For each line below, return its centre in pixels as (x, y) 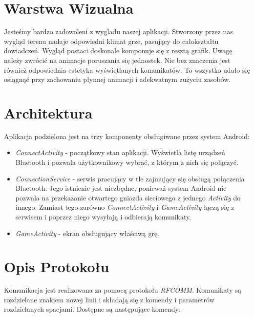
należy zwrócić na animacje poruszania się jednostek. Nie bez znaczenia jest (117, 60)
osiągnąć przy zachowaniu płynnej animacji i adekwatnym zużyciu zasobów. (117, 79)
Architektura (48, 112)
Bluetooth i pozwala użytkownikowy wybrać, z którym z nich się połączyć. (127, 162)
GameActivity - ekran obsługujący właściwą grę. (87, 233)
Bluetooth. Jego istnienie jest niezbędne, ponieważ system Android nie (121, 188)
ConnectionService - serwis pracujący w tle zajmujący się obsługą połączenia (130, 178)
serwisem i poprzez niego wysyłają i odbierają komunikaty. (103, 216)
